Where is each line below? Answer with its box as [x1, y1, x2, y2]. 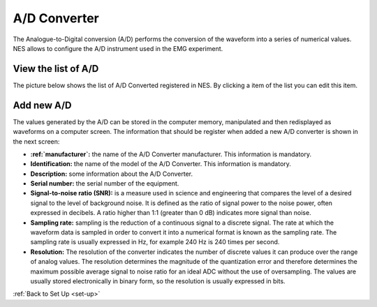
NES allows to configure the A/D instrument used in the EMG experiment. [13, 44, 223, 52]
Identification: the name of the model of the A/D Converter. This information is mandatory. [30, 160, 291, 168]
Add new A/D [13, 99, 73, 111]
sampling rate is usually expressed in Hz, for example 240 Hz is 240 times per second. [30, 238, 280, 246]
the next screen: [13, 137, 60, 146]
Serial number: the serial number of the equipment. [30, 179, 179, 188]
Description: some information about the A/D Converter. [30, 170, 193, 178]
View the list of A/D [13, 63, 99, 75]
